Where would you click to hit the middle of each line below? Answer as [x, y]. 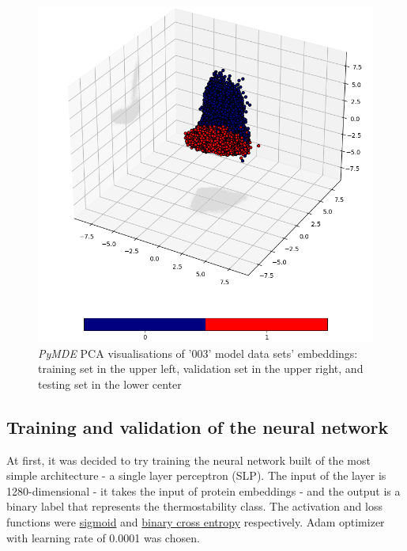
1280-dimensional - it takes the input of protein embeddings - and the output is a [203, 490]
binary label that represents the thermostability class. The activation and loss [194, 506]
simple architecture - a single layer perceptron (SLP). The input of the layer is [196, 475]
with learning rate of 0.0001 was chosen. [103, 537]
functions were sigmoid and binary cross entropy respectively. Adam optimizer [196, 521]
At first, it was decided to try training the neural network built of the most [188, 460]
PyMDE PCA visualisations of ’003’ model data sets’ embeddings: [198, 353]
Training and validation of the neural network [198, 426]
